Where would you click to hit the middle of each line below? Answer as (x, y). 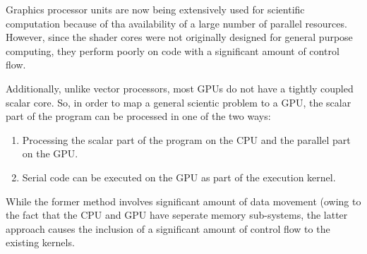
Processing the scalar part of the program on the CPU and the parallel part (186, 139)
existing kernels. (40, 242)
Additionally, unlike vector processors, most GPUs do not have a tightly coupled (180, 88)
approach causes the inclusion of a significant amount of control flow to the (168, 228)
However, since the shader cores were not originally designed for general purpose (179, 37)
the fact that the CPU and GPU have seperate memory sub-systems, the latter (177, 215)
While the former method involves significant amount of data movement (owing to (183, 201)
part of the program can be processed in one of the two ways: (138, 116)
